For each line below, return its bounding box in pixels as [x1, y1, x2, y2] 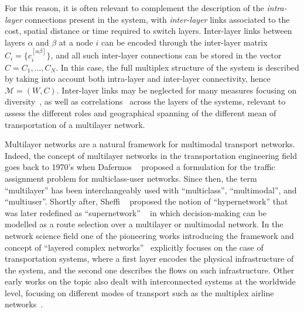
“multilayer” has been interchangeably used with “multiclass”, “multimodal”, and [5, 183, 297, 196]
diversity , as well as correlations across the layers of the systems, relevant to [5, 95, 286, 108]
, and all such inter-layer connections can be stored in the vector [50, 49, 282, 61]
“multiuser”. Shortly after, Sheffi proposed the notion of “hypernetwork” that [5, 195, 288, 207]
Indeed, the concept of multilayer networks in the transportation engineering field [5, 149, 297, 161]
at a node [59, 36, 93, 48]
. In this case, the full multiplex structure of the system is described [56, 61, 299, 73]
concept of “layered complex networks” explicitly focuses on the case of [5, 241, 264, 253]
